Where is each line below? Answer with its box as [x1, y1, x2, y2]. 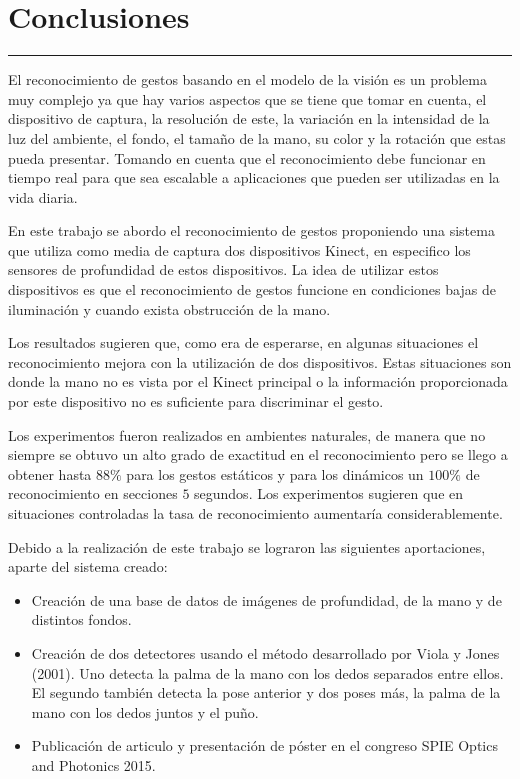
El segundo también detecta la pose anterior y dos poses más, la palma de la [31, 682, 501, 703]
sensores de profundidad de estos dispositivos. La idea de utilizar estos [8, 259, 439, 280]
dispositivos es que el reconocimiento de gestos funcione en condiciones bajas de [8, 279, 496, 300]
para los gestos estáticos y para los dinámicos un [126, 463, 424, 484]
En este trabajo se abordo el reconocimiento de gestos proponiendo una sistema [8, 220, 495, 241]
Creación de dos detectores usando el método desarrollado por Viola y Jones [31, 642, 500, 663]
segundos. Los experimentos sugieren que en [194, 483, 464, 504]
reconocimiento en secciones [8, 483, 178, 504]
